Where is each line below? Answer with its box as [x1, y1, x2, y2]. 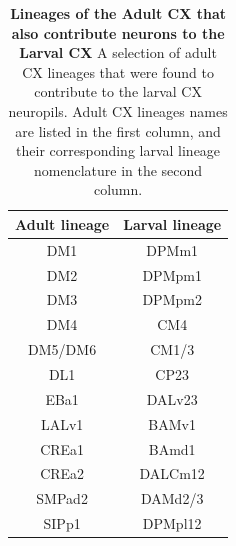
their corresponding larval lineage [16, 140, 221, 161]
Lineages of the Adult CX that [10, 3, 226, 23]
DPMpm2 [142, 289, 202, 310]
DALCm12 [139, 463, 205, 484]
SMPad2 [36, 488, 88, 509]
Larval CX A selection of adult [19, 42, 217, 63]
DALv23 [146, 388, 198, 409]
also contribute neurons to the [11, 22, 225, 43]
